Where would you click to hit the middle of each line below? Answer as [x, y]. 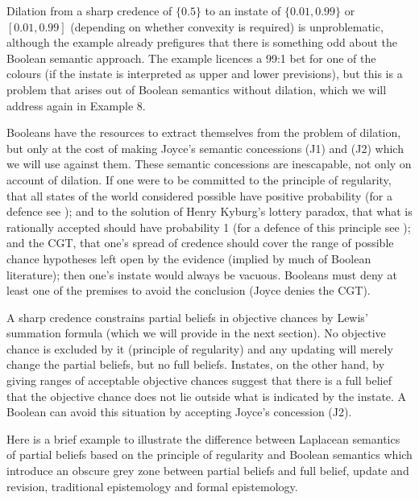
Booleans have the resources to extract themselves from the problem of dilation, [204, 132]
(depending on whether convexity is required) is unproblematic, [227, 26]
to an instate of [243, 10]
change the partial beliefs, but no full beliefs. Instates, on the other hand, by [196, 364]
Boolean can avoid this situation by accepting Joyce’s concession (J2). [179, 412]
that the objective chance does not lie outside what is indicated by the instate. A [207, 396]
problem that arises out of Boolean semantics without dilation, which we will [197, 89]
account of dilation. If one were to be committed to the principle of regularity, [199, 179]
